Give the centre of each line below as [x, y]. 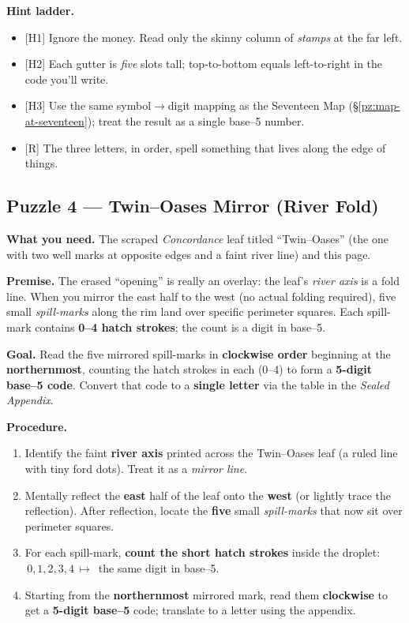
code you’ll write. [67, 79]
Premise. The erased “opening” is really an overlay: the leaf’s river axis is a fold [203, 281]
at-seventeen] [56, 120]
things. [41, 163]
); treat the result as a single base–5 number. [196, 120]
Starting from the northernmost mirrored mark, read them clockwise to [206, 594]
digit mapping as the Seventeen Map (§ [263, 105]
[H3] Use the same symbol [88, 105]
